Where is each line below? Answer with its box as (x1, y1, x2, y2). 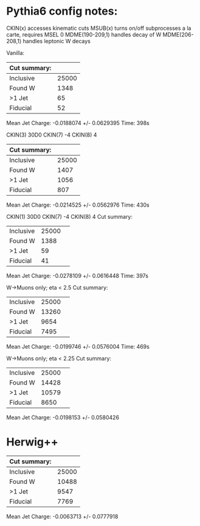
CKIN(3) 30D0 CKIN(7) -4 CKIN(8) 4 (6, 131, 97, 138)
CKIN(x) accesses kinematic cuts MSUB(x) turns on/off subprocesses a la (6, 24, 191, 32)
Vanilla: (6, 49, 25, 56)
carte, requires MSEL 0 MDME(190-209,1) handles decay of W (6, 30, 162, 38)
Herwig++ (6, 435, 59, 449)
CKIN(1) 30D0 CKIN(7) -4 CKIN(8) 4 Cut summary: (6, 213, 133, 220)
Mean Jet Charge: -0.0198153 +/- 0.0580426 (6, 413, 120, 421)
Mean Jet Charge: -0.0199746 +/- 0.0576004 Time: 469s (6, 343, 150, 350)
